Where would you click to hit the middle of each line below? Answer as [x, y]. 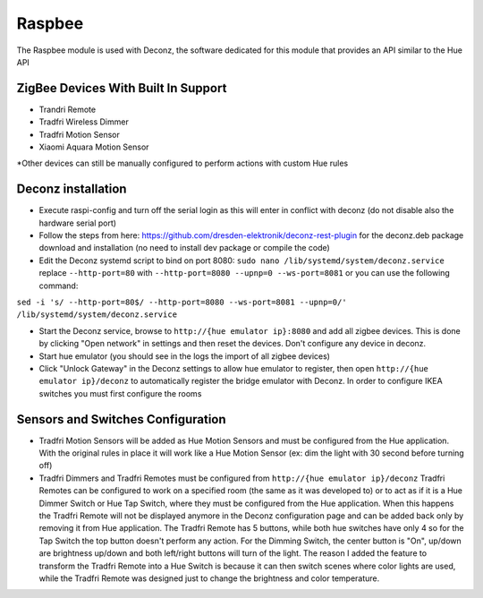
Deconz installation [72, 189]
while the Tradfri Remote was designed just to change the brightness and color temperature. [209, 578]
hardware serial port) [77, 223]
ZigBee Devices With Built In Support [122, 88]
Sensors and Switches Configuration [122, 419]
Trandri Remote [68, 109]
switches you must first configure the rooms [120, 393]
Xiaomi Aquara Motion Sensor [94, 147]
